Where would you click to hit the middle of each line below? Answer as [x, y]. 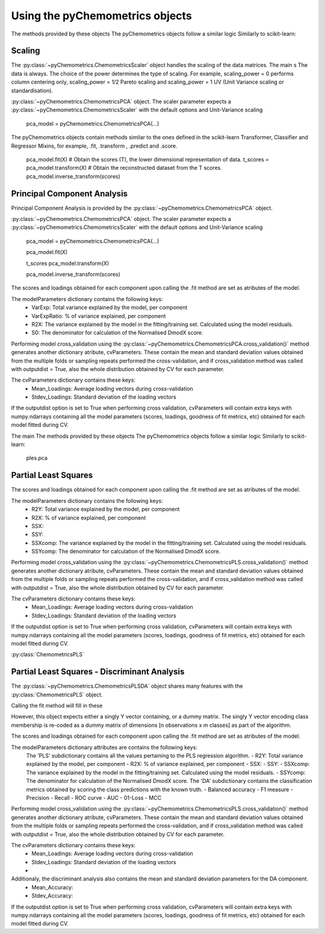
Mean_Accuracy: [52, 887]
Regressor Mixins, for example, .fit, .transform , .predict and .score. [94, 146]
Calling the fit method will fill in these [57, 706]
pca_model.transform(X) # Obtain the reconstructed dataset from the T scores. [124, 168]
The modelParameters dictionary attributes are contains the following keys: [104, 747]
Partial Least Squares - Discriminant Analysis [98, 672]
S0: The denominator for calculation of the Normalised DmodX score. [118, 333]
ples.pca [37, 458]
